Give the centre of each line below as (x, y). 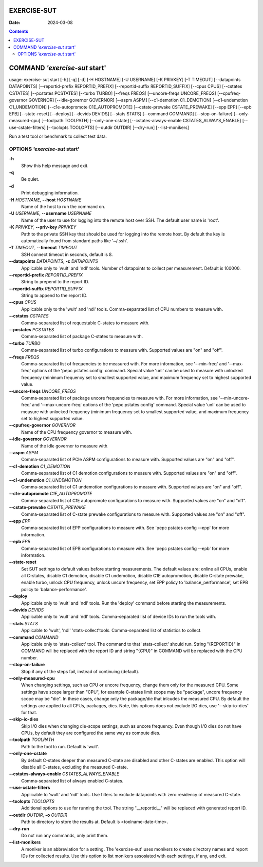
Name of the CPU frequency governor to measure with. (77, 432)
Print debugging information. (50, 193)
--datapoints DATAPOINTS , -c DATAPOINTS (54, 261)
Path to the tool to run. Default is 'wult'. (60, 746)
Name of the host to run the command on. (63, 206)
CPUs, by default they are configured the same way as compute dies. (91, 733)
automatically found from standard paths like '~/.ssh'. (75, 241)
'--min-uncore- (234, 398)
